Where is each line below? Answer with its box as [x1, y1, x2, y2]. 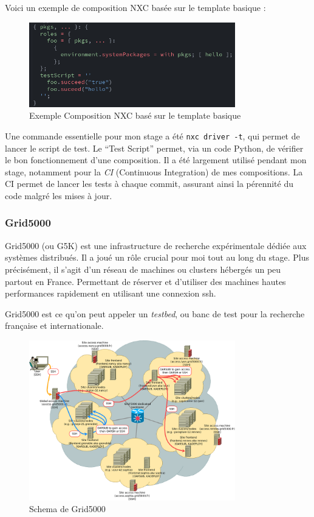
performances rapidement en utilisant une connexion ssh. [5, 287, 216, 300]
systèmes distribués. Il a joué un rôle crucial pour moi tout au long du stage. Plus [5, 251, 310, 264]
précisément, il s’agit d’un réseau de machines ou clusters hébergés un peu [5, 262, 281, 275]
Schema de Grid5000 [29, 502, 106, 515]
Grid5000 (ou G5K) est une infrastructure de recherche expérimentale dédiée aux [5, 239, 307, 251]
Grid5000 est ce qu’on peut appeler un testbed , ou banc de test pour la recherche [5, 307, 305, 320]
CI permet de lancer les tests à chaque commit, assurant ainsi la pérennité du [5, 177, 294, 190]
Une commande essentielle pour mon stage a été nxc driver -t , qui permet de [5, 129, 300, 142]
